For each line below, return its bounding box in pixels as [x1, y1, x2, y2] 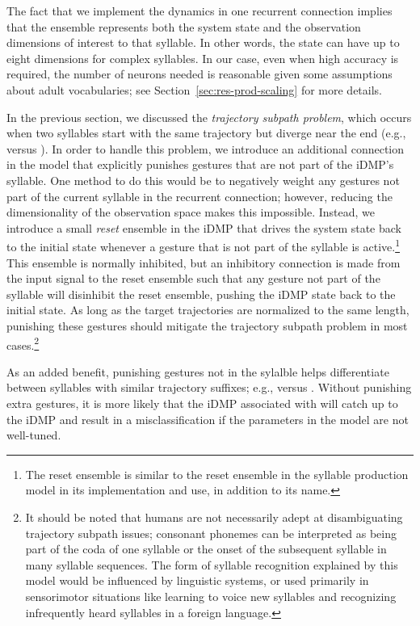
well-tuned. [6, 426, 61, 443]
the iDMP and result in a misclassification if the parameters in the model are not [6, 410, 409, 427]
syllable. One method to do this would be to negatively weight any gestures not [6, 171, 400, 188]
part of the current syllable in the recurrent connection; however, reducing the [6, 187, 393, 204]
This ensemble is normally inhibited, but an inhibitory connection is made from [6, 254, 401, 271]
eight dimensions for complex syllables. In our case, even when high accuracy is [6, 49, 399, 66]
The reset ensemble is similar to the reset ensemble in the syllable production [25, 465, 409, 482]
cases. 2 [6, 334, 40, 353]
